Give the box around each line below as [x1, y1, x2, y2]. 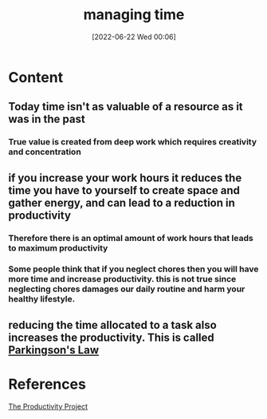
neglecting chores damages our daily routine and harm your [8, 283, 245, 294]
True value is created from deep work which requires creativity [8, 136, 257, 148]
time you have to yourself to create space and [8, 184, 241, 197]
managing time [83, 6, 185, 24]
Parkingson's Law [8, 343, 100, 357]
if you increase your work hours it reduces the [8, 171, 242, 184]
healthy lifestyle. [8, 294, 76, 305]
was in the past [8, 113, 85, 126]
